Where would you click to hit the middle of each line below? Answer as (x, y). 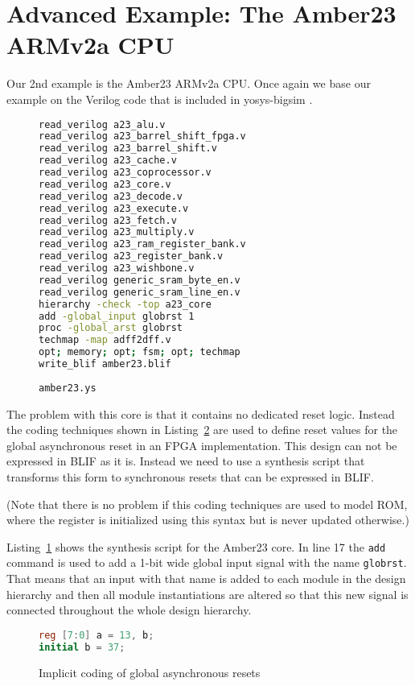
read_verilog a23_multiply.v (117, 232)
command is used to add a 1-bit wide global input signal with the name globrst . (207, 562)
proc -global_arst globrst (111, 328)
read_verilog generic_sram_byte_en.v (140, 280)
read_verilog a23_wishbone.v (117, 268)
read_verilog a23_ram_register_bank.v (142, 244)
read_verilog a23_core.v (105, 184)
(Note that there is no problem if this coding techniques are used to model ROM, (207, 504)
